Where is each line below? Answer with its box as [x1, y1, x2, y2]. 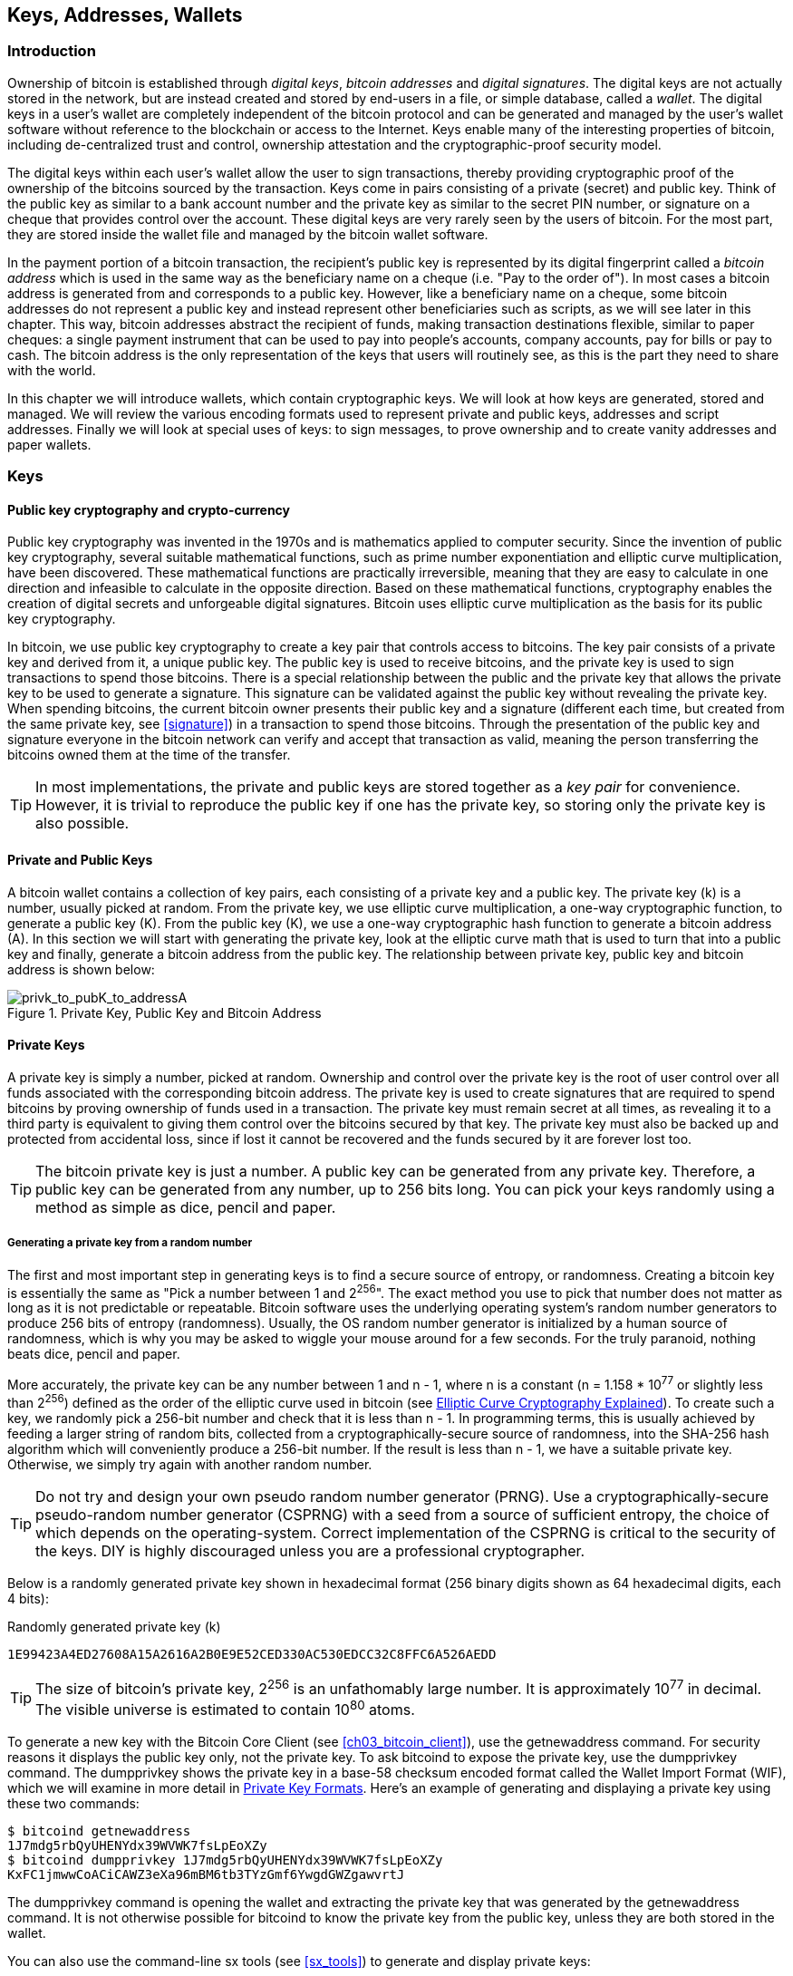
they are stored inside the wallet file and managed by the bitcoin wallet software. [7, 226, 488, 242]
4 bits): [7, 1590, 49, 1606]
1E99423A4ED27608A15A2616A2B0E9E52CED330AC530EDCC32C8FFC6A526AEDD [7, 1646, 497, 1661]
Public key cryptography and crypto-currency [7, 501, 291, 518]
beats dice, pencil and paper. [7, 1346, 180, 1362]
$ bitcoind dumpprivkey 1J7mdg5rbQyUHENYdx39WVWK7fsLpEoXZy [7, 1853, 443, 1868]
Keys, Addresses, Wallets [7, 4, 243, 26]
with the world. [7, 362, 96, 378]
